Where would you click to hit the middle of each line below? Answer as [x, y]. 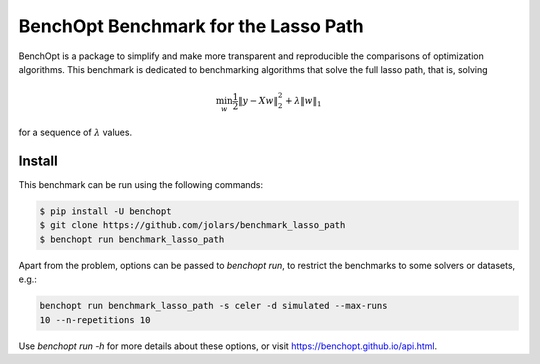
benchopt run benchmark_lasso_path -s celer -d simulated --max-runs [213, 306]
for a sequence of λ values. [75, 132]
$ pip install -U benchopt [105, 211]
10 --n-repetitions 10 [95, 319]
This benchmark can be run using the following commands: [141, 185]
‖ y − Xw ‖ [258, 101]
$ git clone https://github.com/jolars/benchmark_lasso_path [192, 225]
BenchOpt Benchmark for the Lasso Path [191, 26]
